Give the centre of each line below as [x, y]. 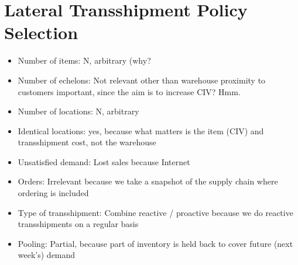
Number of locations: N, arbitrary [78, 111]
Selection [41, 32]
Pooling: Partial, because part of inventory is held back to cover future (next [155, 243]
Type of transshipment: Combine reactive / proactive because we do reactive [155, 212]
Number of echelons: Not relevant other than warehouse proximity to [142, 80]
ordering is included [53, 193]
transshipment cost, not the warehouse [87, 142]
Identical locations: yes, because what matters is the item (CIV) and [141, 130]
